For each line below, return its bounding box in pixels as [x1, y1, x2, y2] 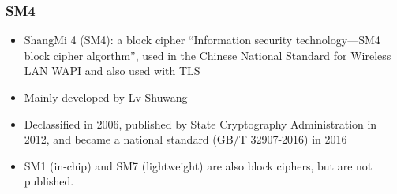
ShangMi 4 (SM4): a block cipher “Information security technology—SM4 [24, 32, 380, 48]
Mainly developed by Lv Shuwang [24, 89, 188, 105]
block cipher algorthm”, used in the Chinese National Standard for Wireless [24, 47, 391, 63]
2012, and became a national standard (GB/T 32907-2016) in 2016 [24, 131, 347, 147]
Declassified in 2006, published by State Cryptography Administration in [24, 115, 377, 132]
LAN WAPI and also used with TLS [24, 62, 200, 79]
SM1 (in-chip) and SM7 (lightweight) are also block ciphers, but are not [24, 157, 373, 173]
